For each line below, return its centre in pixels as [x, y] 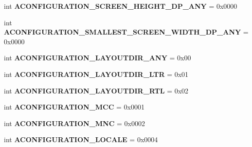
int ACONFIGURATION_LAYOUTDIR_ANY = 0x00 [98, 58]
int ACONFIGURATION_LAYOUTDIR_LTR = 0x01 [96, 74]
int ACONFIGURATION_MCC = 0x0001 [74, 107]
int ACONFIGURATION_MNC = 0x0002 [74, 123]
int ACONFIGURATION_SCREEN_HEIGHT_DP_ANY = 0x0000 [121, 6]
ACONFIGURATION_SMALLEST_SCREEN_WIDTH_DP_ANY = [126, 32]
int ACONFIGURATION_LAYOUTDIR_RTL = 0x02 [96, 90]
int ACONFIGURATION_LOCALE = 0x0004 [81, 139]
